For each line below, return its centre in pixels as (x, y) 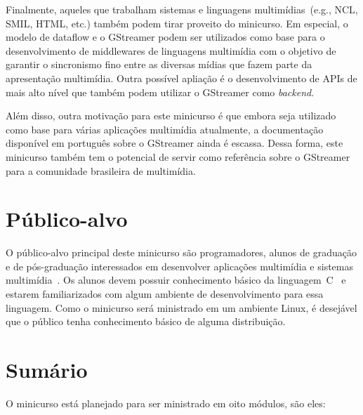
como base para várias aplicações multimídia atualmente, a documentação (165, 129)
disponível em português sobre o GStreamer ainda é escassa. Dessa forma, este (174, 143)
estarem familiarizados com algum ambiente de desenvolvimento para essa (165, 294)
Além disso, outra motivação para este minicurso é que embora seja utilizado (171, 116)
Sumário (47, 369)
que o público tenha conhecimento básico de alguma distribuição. (146, 321)
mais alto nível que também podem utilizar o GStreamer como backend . (160, 92)
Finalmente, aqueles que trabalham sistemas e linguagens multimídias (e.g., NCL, (182, 9)
